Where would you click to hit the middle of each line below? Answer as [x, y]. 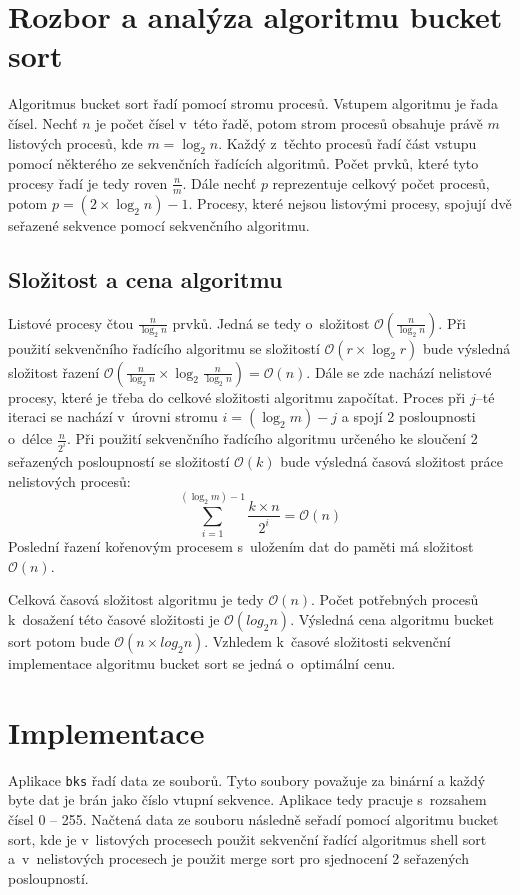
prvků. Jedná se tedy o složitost [271, 322]
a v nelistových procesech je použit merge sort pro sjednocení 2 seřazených [238, 858]
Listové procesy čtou [71, 322]
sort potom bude [59, 641]
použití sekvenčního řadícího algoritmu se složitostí [164, 347]
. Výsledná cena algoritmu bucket [392, 619]
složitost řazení [54, 371]
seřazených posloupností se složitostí [119, 460]
